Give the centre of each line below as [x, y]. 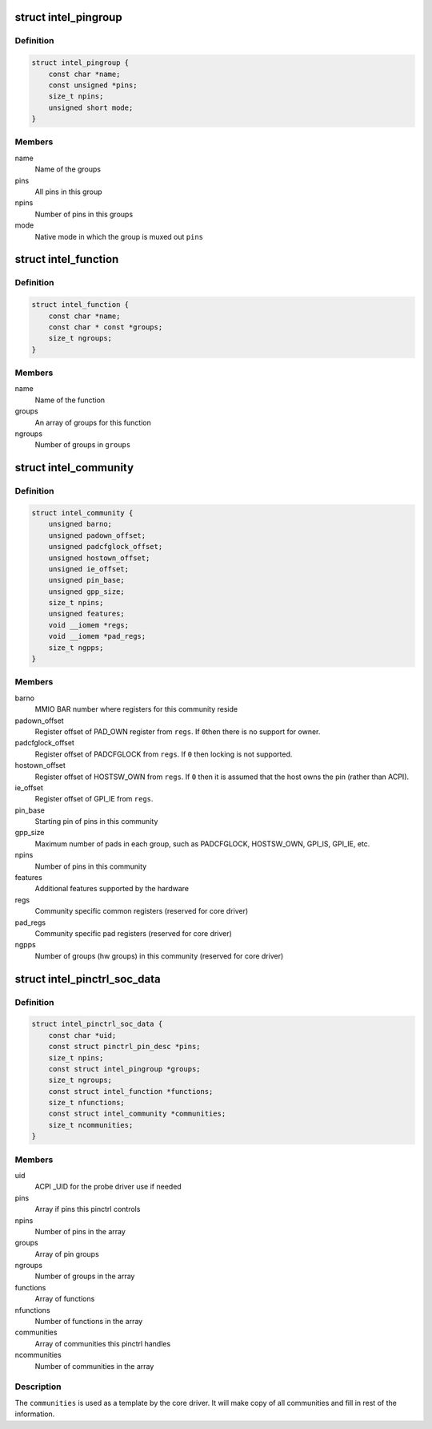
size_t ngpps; [76, 648]
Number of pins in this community [91, 866]
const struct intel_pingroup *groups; [124, 1069]
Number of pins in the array [80, 1231]
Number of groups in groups [83, 445]
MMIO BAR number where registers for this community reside [136, 709]
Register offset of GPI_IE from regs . [94, 799]
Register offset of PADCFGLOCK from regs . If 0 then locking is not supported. [164, 754]
